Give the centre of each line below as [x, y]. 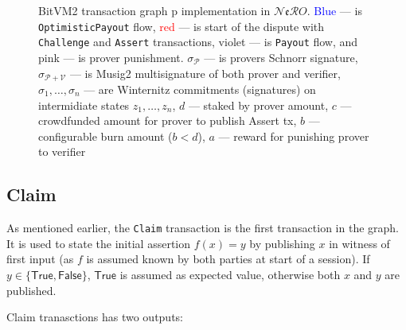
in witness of [359, 243]
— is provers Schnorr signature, [281, 57]
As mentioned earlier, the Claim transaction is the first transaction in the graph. [203, 228]
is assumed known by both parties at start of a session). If [228, 259]
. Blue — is [334, 10]
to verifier [62, 151]
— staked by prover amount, [258, 105]
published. [31, 290]
